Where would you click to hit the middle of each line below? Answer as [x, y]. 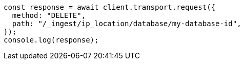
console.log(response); [51, 40]
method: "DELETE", [49, 15]
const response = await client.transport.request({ [110, 7]
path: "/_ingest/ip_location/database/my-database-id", [127, 24]
